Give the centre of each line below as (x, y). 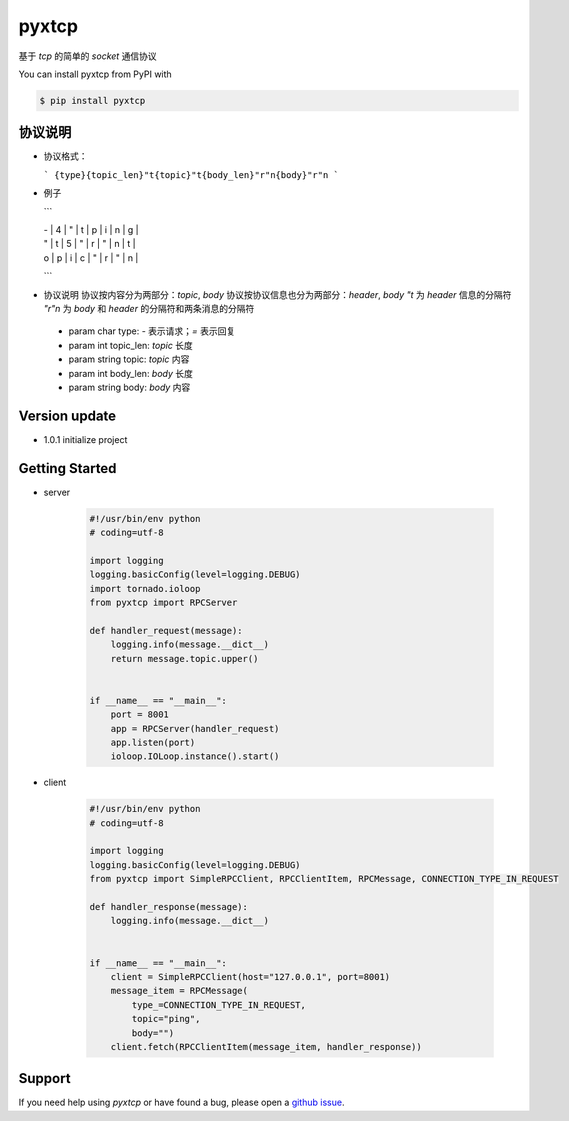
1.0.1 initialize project (85, 439)
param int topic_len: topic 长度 (131, 345)
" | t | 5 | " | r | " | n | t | (89, 244)
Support (44, 1078)
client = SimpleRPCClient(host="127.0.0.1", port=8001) (250, 976)
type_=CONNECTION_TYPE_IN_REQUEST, (219, 1004)
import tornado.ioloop (145, 588)
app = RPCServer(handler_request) (195, 728)
